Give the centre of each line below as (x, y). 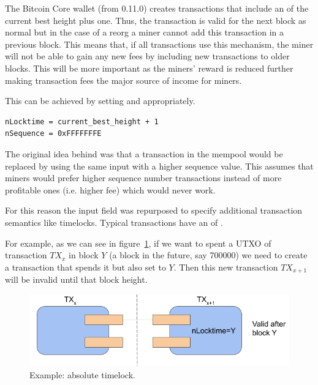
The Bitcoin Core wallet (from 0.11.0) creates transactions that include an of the (157, 8)
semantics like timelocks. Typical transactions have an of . (114, 222)
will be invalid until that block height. (76, 279)
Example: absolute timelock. (82, 374)
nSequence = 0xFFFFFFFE (53, 134)
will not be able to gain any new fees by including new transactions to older (147, 56)
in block (84, 255)
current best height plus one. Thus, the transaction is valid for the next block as (156, 20)
